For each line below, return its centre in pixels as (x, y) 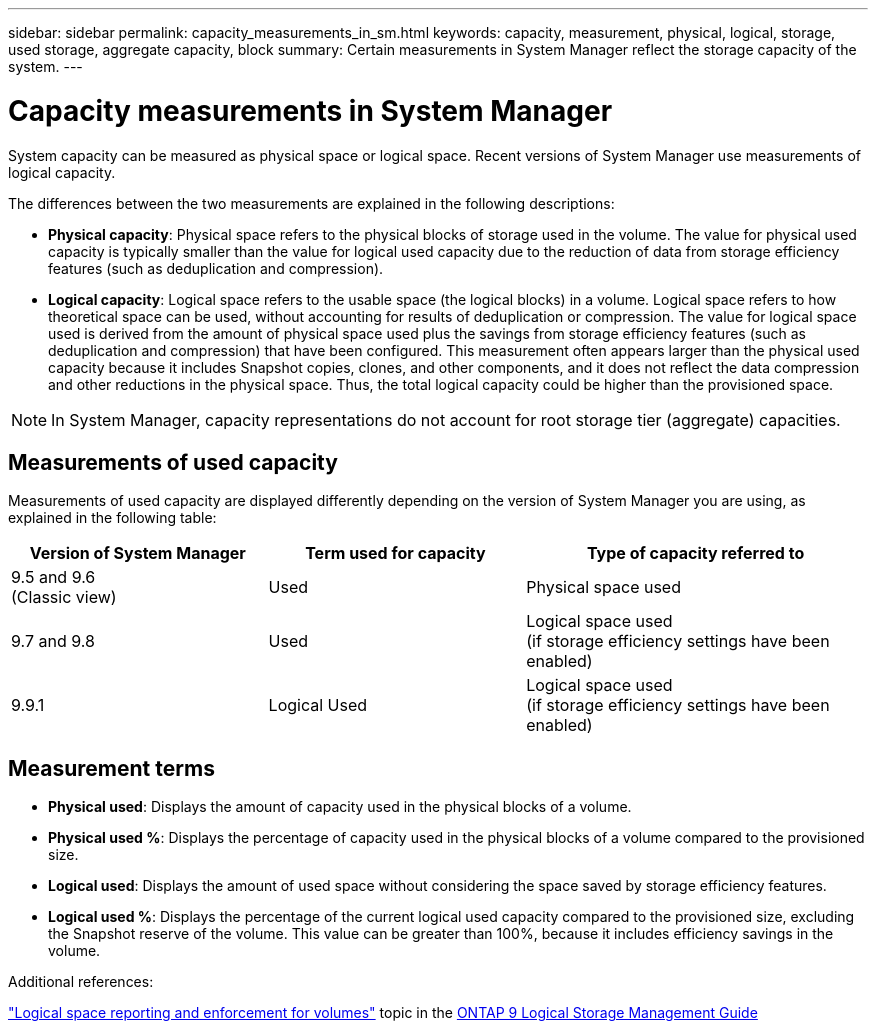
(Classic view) (64, 597)
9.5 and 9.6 (53, 577)
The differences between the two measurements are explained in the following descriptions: (311, 203)
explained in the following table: (112, 518)
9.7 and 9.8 (53, 641)
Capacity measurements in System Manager (310, 110)
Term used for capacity (395, 553)
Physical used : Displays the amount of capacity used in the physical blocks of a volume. (340, 807)
